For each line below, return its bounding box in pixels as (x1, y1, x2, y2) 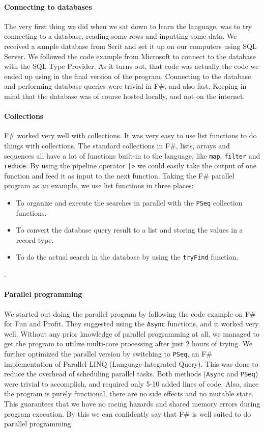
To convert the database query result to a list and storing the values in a (16, 224, 243, 235)
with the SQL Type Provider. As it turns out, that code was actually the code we (4, 61, 259, 71)
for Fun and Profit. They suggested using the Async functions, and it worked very (4, 318, 259, 329)
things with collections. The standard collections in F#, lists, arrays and (4, 140, 230, 150)
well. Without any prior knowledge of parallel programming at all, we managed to (4, 328, 259, 339)
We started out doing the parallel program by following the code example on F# (4, 308, 256, 319)
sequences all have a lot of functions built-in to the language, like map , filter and (4, 150, 260, 161)
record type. (16, 234, 54, 245)
